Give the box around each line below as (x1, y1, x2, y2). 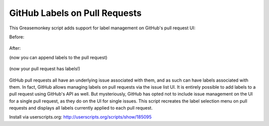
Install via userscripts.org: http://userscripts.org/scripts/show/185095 (9, 114, 152, 120)
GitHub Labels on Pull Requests (9, 7, 142, 18)
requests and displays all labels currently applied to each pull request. (9, 105, 153, 111)
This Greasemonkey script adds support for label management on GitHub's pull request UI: (9, 25, 196, 31)
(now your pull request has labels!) (9, 66, 81, 72)
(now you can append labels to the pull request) (9, 54, 108, 60)
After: (9, 45, 21, 51)
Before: (9, 34, 24, 40)
